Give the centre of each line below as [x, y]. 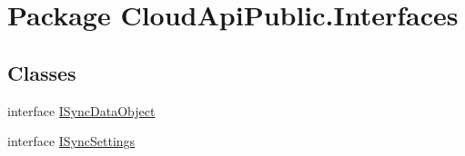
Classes [42, 72]
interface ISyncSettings [71, 141]
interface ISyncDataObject [81, 110]
